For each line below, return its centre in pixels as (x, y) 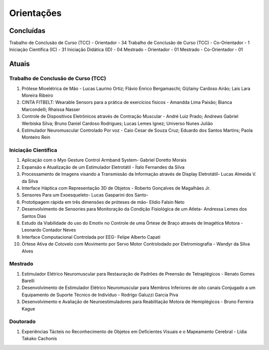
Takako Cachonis (39, 339)
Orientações (35, 13)
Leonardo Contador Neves (49, 230)
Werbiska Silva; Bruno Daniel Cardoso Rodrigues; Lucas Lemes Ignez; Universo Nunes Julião (117, 123)
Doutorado (22, 322)
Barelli (28, 281)
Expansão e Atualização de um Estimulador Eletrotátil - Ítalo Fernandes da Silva (103, 167)
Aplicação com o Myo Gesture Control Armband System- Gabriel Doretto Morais (104, 160)
